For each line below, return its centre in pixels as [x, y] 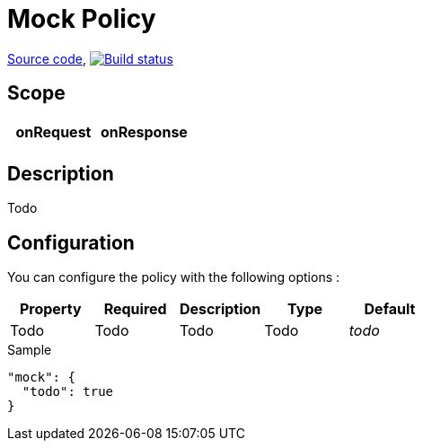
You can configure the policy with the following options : [174, 277]
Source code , [47, 58]
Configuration [71, 242]
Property [50, 309]
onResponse [144, 132]
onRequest [53, 132]
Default [390, 309]
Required [135, 309]
